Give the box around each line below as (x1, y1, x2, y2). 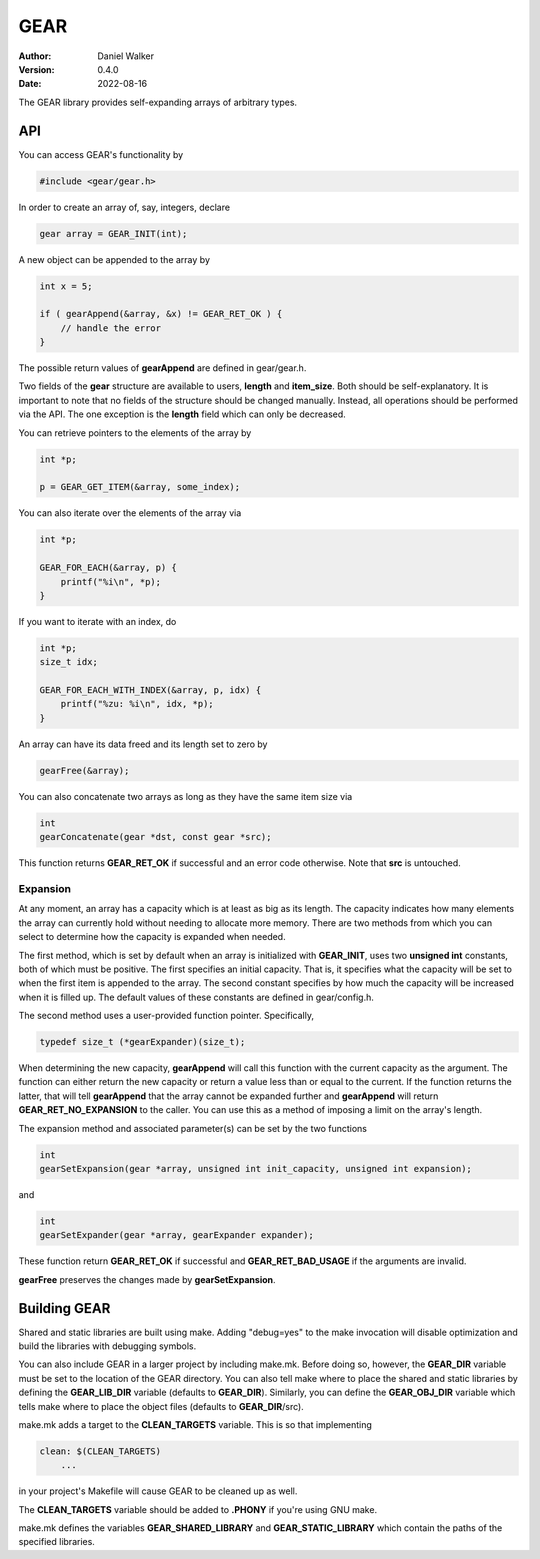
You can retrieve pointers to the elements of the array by (18, 426, 252, 439)
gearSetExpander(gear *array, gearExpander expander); (39, 1230, 314, 1241)
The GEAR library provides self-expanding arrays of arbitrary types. (18, 96, 298, 108)
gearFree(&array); (39, 765, 130, 776)
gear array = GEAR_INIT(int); (39, 228, 188, 239)
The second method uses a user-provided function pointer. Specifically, (18, 1010, 315, 1022)
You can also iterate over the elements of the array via (18, 507, 242, 519)
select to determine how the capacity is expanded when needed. (18, 931, 286, 943)
